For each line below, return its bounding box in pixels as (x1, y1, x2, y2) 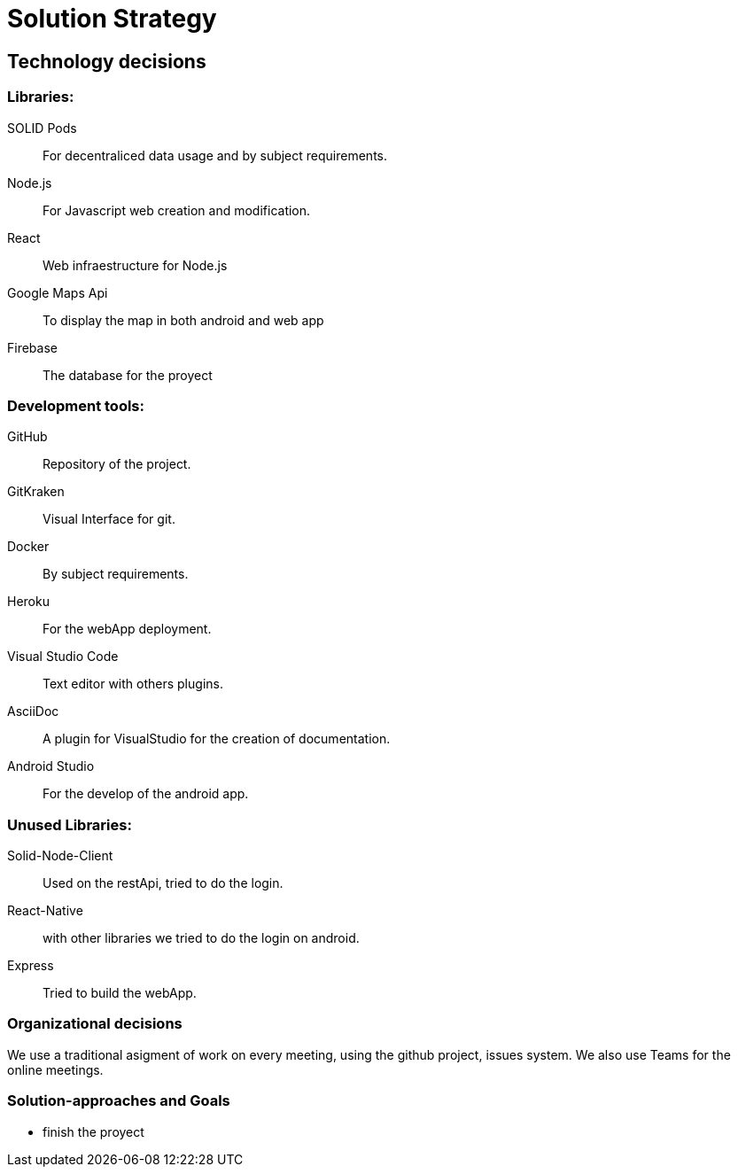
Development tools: (7, 396, 144, 415)
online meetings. (7, 1061, 104, 1077)
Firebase (7, 339, 58, 355)
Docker (7, 539, 50, 555)
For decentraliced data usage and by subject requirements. (43, 147, 387, 163)
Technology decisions (7, 50, 206, 73)
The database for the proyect (43, 367, 213, 383)
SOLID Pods (7, 120, 77, 136)
